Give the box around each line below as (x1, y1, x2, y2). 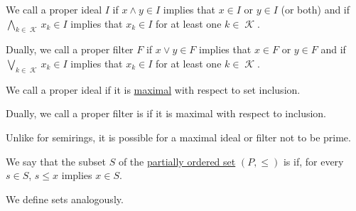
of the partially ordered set (118, 153, 236, 168)
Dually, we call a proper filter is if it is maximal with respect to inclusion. (6, 106, 326, 121)
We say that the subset (6, 153, 106, 168)
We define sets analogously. (6, 191, 124, 206)
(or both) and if (281, 2, 350, 16)
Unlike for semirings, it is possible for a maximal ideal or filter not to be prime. (6, 129, 351, 144)
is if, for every (283, 153, 344, 168)
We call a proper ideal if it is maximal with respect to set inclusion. (6, 82, 301, 97)
